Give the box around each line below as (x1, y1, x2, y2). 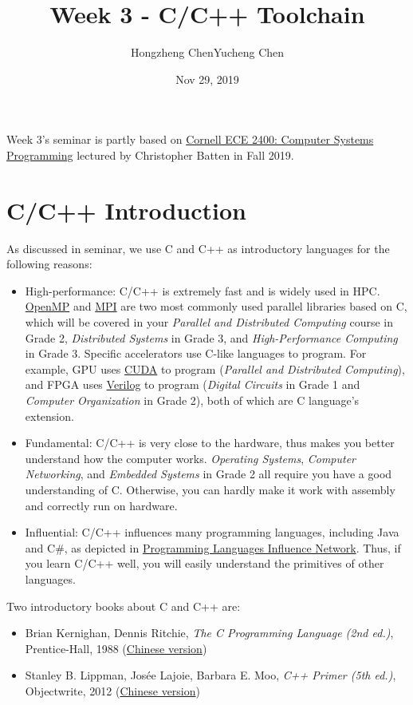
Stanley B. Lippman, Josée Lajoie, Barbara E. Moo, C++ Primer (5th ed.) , (25, 667, 396, 683)
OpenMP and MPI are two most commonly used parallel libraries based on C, (25, 298, 407, 315)
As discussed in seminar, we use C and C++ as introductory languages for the (6, 240, 390, 256)
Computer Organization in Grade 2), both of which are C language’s (25, 391, 360, 408)
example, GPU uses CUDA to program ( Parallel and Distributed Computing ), (25, 360, 405, 377)
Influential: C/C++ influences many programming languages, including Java (25, 524, 399, 541)
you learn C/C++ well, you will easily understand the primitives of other (25, 555, 384, 572)
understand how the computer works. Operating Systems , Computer (25, 450, 356, 466)
